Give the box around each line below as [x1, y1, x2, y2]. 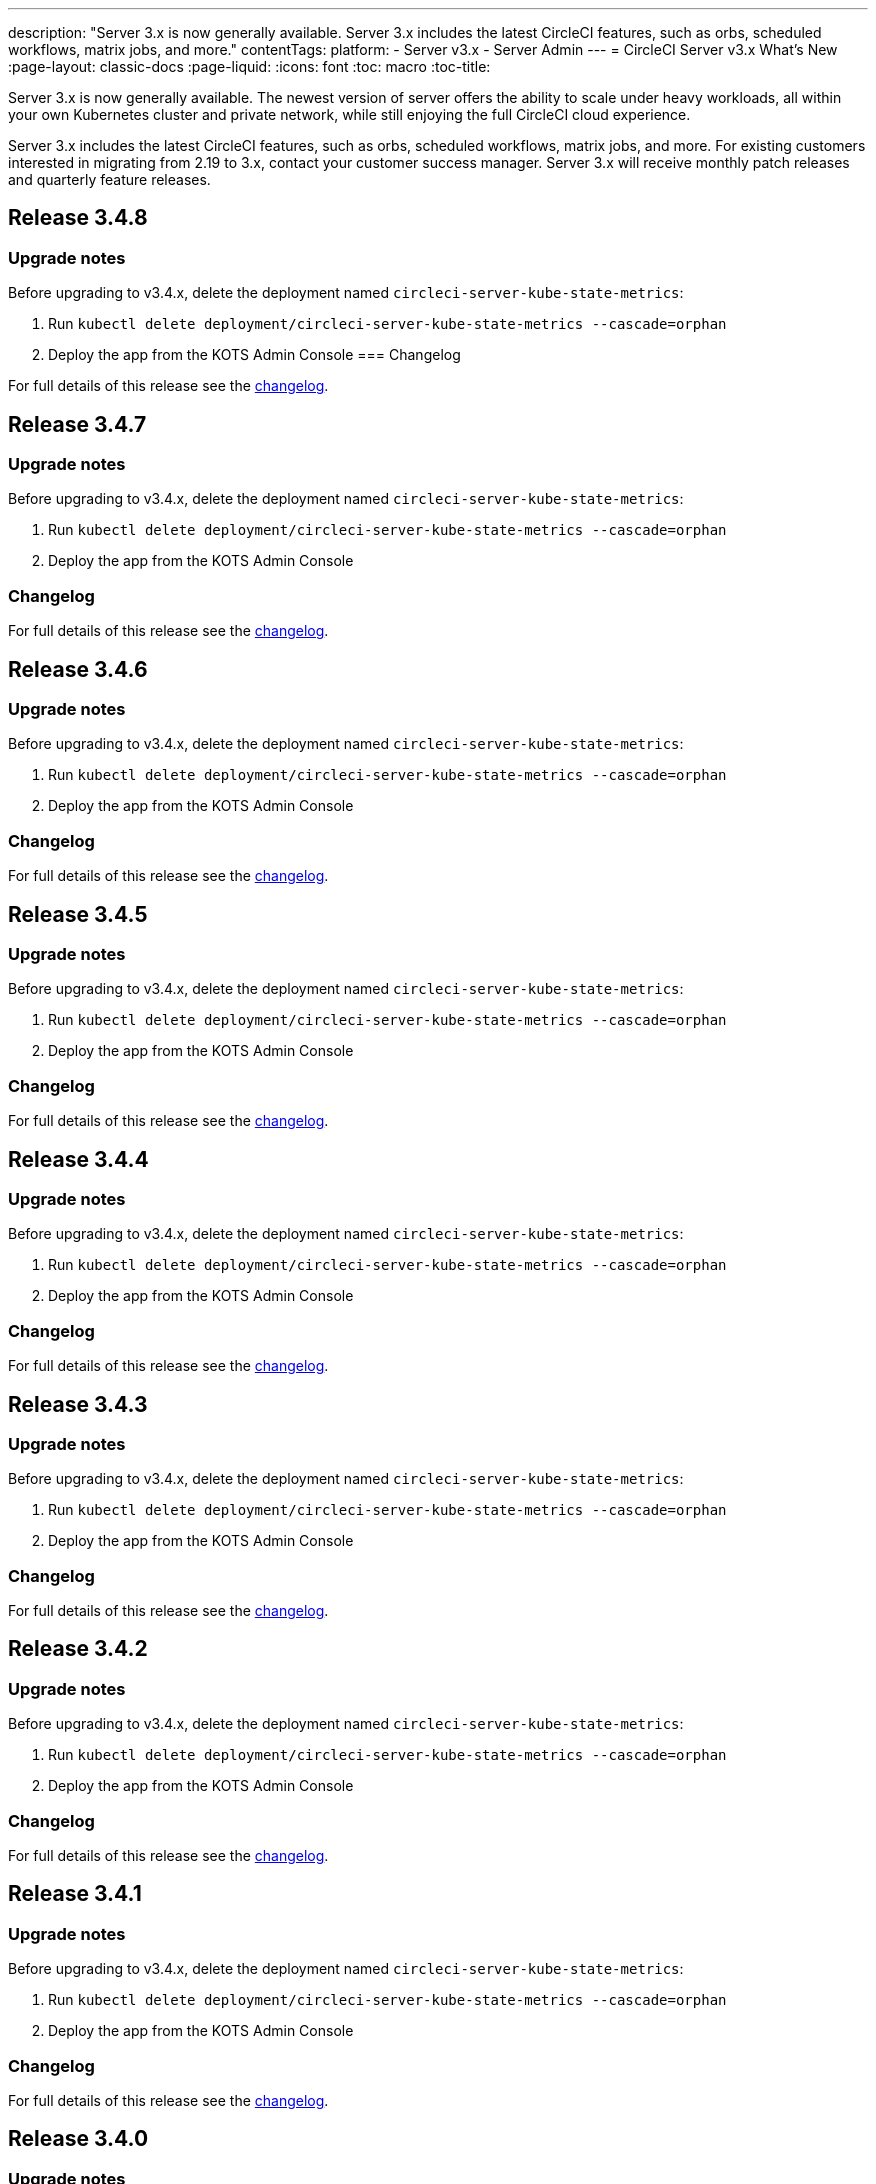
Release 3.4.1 [8, 1881, 142, 1907]
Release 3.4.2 [8, 1636, 148, 1662]
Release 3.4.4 [8, 1146, 149, 1172]
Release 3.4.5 [8, 901, 148, 927]
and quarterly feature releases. [8, 171, 211, 188]
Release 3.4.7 [8, 411, 147, 437]
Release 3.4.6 [8, 656, 148, 682]
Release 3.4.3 [8, 1391, 148, 1417]
